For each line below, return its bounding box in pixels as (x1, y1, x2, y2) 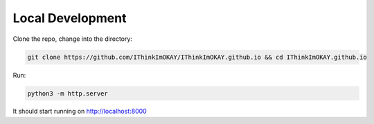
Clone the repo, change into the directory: (12, 35, 133, 43)
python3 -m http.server (27, 89, 109, 97)
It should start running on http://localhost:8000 (12, 107, 147, 116)
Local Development (12, 10, 127, 26)
